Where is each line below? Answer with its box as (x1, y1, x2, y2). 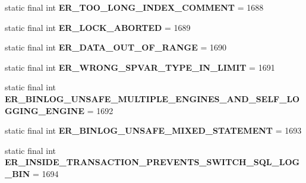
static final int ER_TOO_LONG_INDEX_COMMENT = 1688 (5, 1, 264, 13)
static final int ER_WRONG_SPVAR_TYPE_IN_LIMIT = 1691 (5, 61, 275, 73)
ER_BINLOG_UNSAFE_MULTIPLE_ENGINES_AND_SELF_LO (5, 92, 300, 105)
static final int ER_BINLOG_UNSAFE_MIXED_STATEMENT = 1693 (5, 124, 302, 137)
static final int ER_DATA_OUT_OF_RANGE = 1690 (5, 41, 227, 53)
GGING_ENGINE (5, 104, 84, 116)
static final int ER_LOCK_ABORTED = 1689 (5, 21, 191, 33)
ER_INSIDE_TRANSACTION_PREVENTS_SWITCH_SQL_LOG (5, 156, 300, 168)
